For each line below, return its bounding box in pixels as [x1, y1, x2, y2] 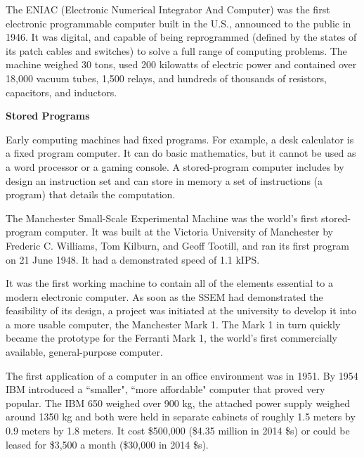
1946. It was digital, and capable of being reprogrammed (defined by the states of [6, 30, 357, 44]
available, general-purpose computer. [6, 345, 163, 359]
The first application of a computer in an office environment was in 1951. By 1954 [6, 368, 358, 382]
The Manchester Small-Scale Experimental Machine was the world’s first [6, 210, 318, 225]
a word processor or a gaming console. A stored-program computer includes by [6, 159, 344, 174]
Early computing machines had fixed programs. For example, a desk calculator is [6, 131, 354, 146]
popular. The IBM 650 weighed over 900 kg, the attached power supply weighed [6, 395, 350, 410]
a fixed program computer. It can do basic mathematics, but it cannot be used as [6, 146, 356, 160]
